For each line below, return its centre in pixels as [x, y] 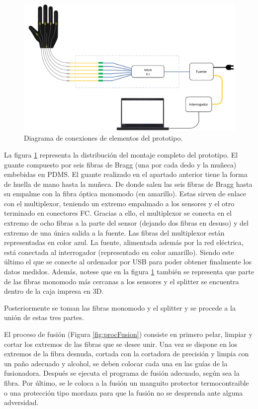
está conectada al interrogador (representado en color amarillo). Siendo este [119, 252]
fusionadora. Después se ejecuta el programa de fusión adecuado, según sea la [122, 373]
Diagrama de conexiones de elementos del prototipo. [103, 138]
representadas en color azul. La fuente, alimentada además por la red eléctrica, [124, 242]
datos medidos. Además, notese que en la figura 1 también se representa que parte [129, 272]
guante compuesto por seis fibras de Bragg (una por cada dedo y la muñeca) [120, 164]
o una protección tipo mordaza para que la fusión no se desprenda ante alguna [124, 392]
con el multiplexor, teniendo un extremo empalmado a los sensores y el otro [119, 203]
